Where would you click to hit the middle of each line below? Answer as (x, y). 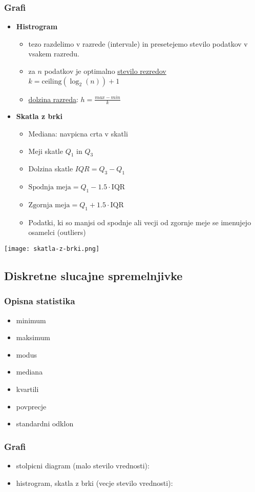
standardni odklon (45, 424)
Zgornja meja (49, 205)
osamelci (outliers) (57, 232)
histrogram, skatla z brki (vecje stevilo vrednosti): (94, 483)
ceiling (52, 81)
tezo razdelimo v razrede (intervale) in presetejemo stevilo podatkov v (138, 43)
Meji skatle (46, 151)
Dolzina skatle (51, 169)
